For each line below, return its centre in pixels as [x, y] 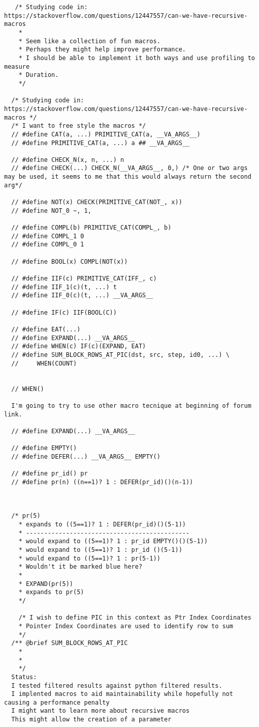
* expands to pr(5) [51, 592]
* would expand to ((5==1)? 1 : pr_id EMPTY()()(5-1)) [113, 541]
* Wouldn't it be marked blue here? [80, 567]
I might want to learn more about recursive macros [101, 711]
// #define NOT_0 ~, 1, [51, 211]
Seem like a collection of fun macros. [93, 41]
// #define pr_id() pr [50, 474]
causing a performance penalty [57, 702]
